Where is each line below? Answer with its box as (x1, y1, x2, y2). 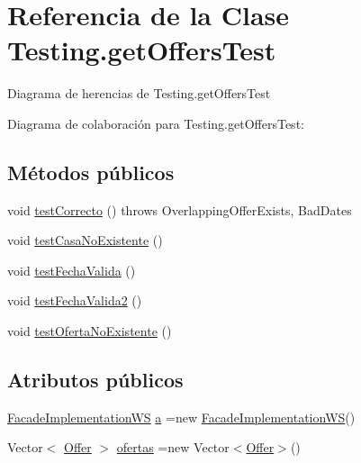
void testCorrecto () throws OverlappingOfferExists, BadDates (7, 200, 352, 219)
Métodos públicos (7, 158, 175, 186)
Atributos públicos (7, 366, 184, 394)
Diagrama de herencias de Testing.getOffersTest (7, 84, 271, 103)
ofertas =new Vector (116, 438, 230, 457)
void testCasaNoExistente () (7, 231, 163, 250)
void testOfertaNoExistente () (7, 322, 172, 340)
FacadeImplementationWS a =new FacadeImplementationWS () (7, 407, 356, 426)
